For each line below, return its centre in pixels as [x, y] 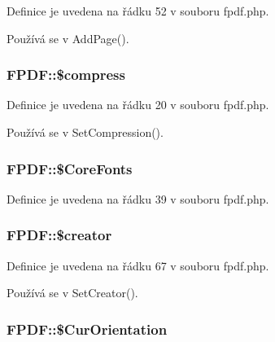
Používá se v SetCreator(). [72, 293]
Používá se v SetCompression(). [85, 132]
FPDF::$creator [59, 235]
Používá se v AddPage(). [68, 38]
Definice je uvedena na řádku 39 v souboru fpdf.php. [138, 198]
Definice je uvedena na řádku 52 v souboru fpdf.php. [138, 11]
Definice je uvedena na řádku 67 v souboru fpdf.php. [138, 265]
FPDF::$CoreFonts [70, 168]
